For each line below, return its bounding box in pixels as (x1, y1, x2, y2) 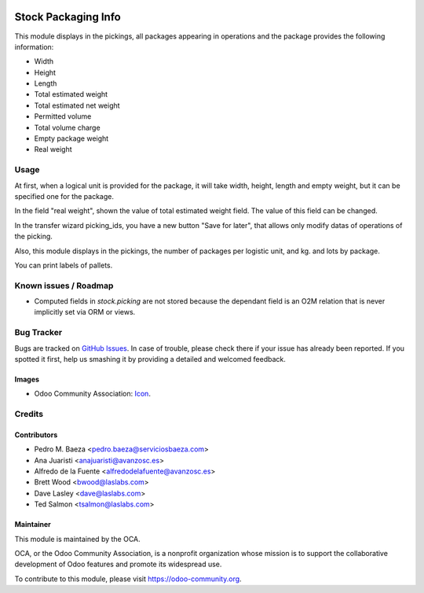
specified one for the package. (14, 191, 114, 201)
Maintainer (14, 520, 51, 529)
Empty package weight (34, 134, 109, 143)
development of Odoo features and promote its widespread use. (14, 559, 222, 569)
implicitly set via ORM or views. (34, 308, 136, 317)
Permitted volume (34, 112, 92, 121)
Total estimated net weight (34, 101, 121, 110)
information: (14, 42, 54, 51)
